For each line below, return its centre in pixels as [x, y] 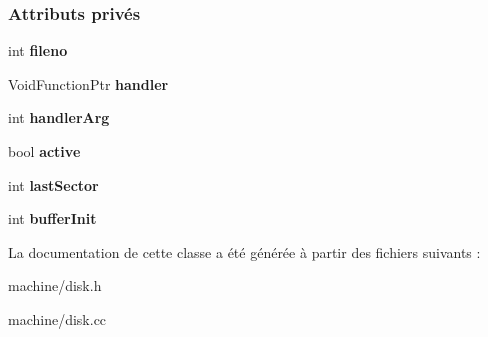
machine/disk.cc [57, 318]
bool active [44, 151]
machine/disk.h [55, 285]
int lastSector [53, 184]
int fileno [38, 50]
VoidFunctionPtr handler [88, 83]
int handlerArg [59, 117]
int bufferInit [52, 218]
